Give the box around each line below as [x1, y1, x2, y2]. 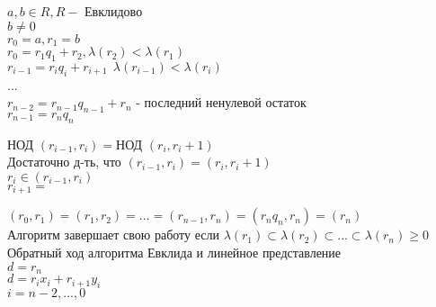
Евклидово [85, 2, 143, 20]
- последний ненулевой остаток [136, 93, 307, 112]
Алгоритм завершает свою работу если [7, 225, 219, 244]
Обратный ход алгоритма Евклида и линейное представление [7, 243, 342, 262]
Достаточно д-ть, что [7, 152, 121, 171]
